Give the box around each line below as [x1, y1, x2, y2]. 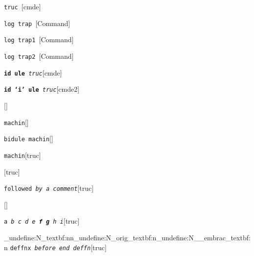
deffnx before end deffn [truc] [10, 242, 107, 252]
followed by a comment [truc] [4, 183, 94, 193]
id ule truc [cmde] [4, 67, 62, 77]
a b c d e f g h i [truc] [4, 216, 80, 226]
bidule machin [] [4, 133, 53, 144]
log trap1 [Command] [4, 34, 74, 45]
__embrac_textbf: [193, 232, 251, 242]
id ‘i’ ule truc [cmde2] [4, 84, 80, 94]
